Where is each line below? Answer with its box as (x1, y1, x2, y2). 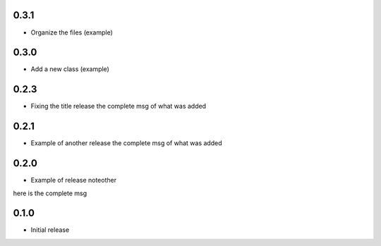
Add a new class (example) (30, 65, 109, 73)
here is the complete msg (13, 189, 87, 197)
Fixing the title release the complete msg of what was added (30, 102, 207, 111)
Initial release (30, 226, 70, 234)
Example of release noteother (30, 176, 116, 185)
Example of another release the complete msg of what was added (30, 139, 222, 147)
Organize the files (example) (30, 28, 113, 37)
